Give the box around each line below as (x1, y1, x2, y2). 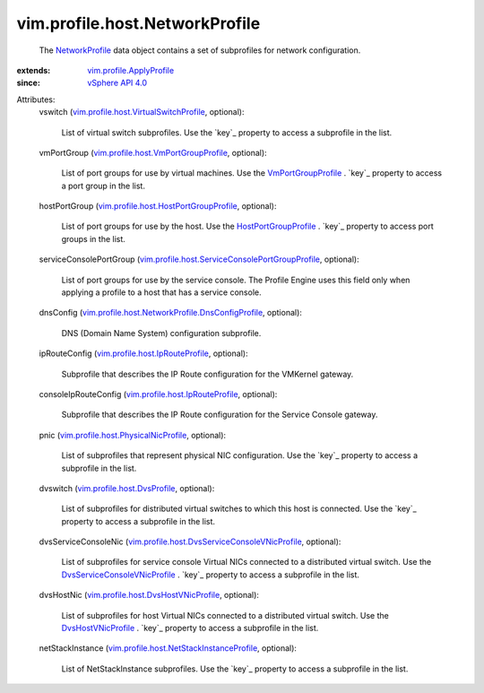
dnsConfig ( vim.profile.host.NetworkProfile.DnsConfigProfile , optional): (39, 308, 302, 318)
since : (16, 77, 40, 89)
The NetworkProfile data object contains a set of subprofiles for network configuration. (39, 45, 361, 56)
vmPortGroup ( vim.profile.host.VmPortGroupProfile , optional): (39, 147, 268, 158)
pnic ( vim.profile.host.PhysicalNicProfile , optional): (39, 429, 227, 440)
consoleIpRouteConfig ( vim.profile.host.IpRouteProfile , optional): (39, 388, 278, 399)
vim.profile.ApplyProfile (87, 65, 175, 75)
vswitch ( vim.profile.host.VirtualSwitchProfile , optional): (39, 107, 245, 117)
